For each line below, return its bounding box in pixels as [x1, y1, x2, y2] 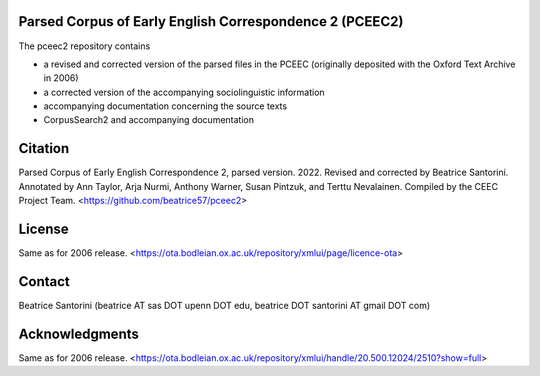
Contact [18, 273, 70, 290]
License [18, 220, 69, 237]
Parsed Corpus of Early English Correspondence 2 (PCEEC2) [18, 13, 404, 30]
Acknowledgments [18, 325, 140, 342]
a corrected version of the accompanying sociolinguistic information [43, 86, 325, 98]
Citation [18, 140, 70, 157]
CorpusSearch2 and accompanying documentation [43, 114, 255, 126]
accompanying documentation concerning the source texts [43, 100, 288, 112]
